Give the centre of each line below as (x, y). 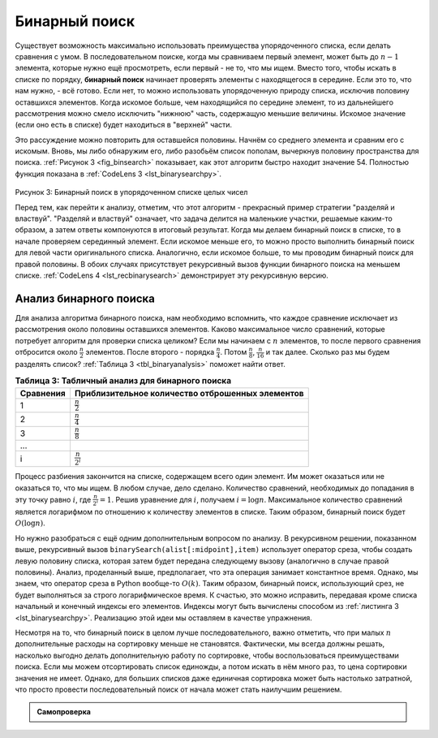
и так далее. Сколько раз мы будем (328, 352)
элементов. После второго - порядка (150, 352)
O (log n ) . (30, 523)
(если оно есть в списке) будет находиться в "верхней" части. (124, 125)
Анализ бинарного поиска (85, 298)
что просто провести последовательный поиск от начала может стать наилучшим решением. (178, 689)
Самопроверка (64, 712)
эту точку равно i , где (53, 499)
